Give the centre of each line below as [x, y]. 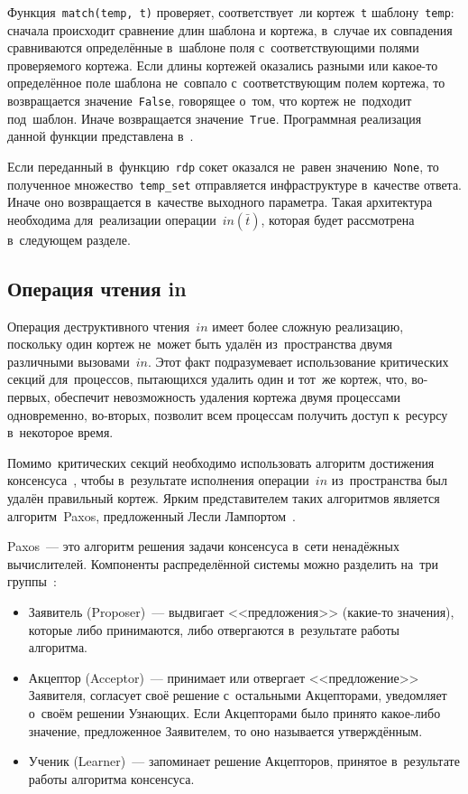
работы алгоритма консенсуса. [111, 778]
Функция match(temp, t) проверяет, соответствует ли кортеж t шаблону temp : [231, 12]
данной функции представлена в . [101, 136]
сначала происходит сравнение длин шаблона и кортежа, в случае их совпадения [230, 29]
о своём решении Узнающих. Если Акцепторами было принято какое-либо [234, 712]
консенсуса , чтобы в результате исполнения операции [158, 480]
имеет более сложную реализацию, [308, 326]
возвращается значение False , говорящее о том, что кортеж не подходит [210, 101]
